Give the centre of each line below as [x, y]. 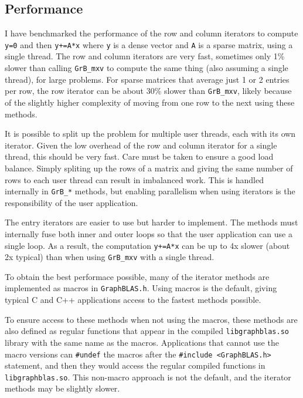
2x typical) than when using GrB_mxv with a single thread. [110, 257]
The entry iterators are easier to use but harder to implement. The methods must [151, 222]
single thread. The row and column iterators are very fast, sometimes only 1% [145, 56]
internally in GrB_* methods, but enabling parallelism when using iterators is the [150, 191]
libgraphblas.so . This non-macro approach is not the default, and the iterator [148, 377]
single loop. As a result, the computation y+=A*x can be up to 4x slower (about [147, 245]
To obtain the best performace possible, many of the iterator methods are [137, 276]
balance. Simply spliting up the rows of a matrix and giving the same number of [149, 168]
